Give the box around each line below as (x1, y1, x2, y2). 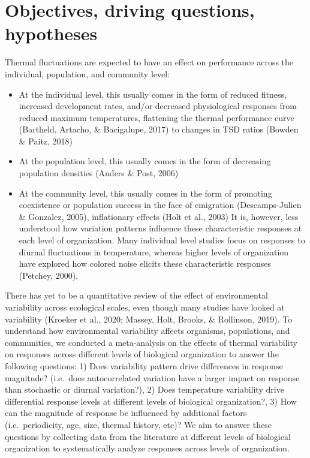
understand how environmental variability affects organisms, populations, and (5, 324, 290, 337)
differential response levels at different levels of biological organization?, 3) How (5, 394, 297, 407)
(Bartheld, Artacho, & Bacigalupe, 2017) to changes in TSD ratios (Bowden (19, 123, 299, 135)
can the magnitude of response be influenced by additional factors (5, 406, 247, 419)
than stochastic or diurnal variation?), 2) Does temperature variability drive (5, 383, 284, 396)
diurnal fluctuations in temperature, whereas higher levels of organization (19, 245, 289, 258)
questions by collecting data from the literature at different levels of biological (5, 430, 291, 442)
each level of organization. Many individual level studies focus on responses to (19, 234, 305, 246)
